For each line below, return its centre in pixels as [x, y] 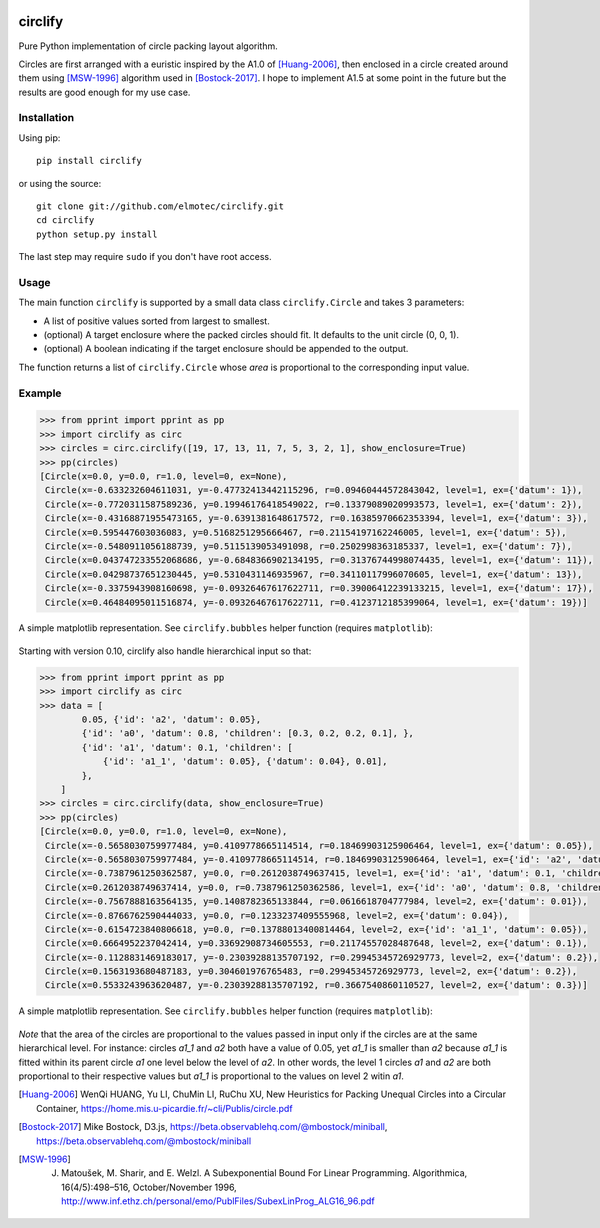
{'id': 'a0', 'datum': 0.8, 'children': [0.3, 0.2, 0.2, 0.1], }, [248, 733]
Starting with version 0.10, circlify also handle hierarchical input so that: [165, 651]
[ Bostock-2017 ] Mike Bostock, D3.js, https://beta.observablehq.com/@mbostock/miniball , [203, 1127]
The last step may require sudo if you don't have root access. [145, 257]
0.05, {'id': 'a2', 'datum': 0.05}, [171, 719]
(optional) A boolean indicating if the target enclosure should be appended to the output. [226, 349]
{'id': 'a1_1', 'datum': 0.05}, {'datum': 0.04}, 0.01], [245, 761]
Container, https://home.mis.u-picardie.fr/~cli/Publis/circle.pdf [165, 1108]
